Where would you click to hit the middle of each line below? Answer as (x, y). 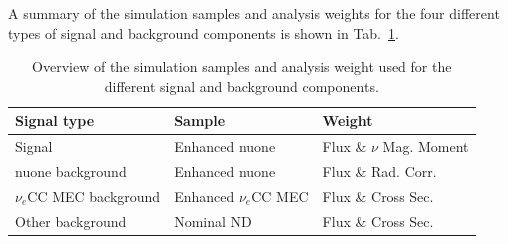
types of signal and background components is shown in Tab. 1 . (203, 32)
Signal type (55, 120)
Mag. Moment (425, 146)
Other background (71, 220)
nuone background (71, 171)
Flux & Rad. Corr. (379, 171)
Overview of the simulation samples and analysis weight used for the (242, 66)
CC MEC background (94, 195)
